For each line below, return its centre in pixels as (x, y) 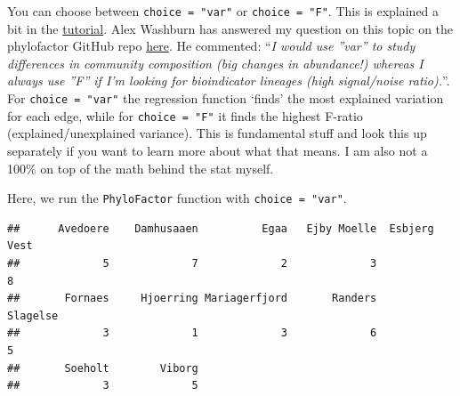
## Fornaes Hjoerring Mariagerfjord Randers (192, 299)
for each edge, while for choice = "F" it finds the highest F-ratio (185, 115)
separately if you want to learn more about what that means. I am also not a (218, 150)
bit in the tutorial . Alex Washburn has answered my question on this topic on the (230, 28)
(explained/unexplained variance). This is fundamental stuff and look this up (217, 133)
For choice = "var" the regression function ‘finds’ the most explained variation (226, 98)
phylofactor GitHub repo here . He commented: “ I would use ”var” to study (211, 46)
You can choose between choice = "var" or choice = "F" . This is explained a (223, 11)
